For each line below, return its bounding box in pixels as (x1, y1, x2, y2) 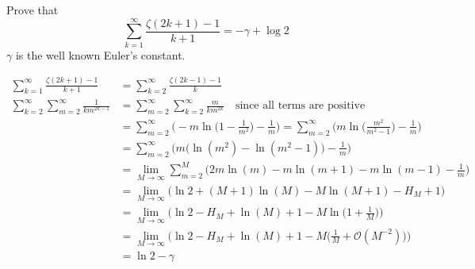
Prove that (6, 2, 59, 17)
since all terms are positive (235, 100, 366, 112)
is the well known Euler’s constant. (15, 46, 186, 63)
